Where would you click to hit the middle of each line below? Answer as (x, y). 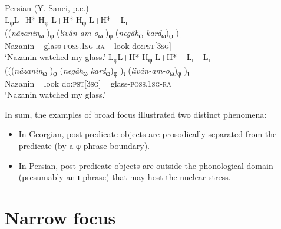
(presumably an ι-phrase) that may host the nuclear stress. (125, 177)
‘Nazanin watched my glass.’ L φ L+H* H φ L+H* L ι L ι (108, 58)
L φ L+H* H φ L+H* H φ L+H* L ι (66, 20)
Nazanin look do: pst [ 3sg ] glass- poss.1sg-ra (88, 83)
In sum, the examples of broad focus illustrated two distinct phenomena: (136, 114)
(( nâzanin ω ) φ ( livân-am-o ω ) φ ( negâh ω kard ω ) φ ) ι (93, 33)
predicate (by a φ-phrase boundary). (84, 146)
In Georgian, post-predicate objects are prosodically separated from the (148, 134)
